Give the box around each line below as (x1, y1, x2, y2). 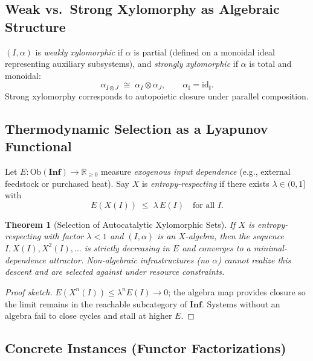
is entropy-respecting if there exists (141, 177, 269, 189)
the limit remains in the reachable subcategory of (5, 297, 187, 310)
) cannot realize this (218, 253, 291, 266)
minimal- (253, 241, 287, 254)
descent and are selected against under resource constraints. (5, 265, 225, 278)
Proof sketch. (5, 285, 53, 298)
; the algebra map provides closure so (168, 285, 306, 298)
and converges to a (182, 241, 251, 254)
